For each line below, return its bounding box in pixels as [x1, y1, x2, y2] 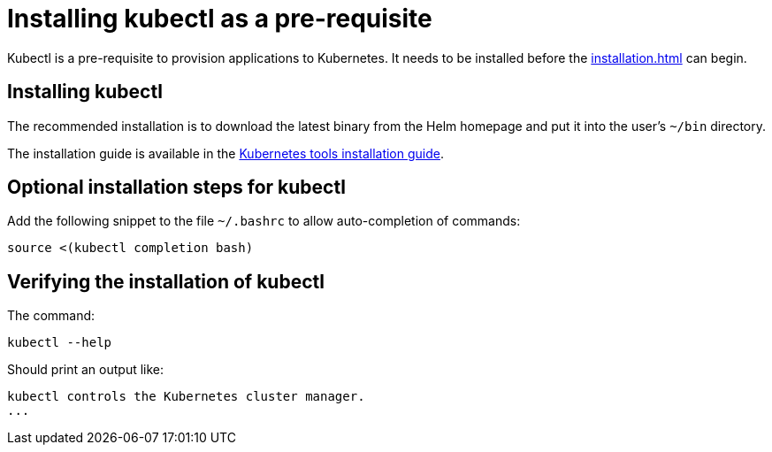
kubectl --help [7, 335, 112, 350]
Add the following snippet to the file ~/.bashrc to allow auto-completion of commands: [7, 213, 521, 229]
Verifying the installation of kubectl [7, 270, 325, 293]
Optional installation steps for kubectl [7, 176, 346, 199]
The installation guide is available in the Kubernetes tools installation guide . [7, 145, 444, 161]
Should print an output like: [7, 362, 164, 378]
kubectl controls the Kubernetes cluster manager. [7, 389, 365, 404]
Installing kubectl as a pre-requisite [7, 4, 432, 34]
